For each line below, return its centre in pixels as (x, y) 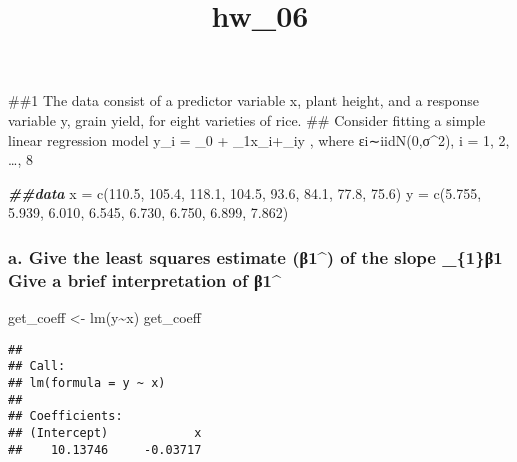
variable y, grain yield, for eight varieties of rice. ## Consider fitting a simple (247, 119)
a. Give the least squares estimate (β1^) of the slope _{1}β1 (255, 256)
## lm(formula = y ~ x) (87, 382)
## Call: (37, 366)
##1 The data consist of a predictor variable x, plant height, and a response (244, 100)
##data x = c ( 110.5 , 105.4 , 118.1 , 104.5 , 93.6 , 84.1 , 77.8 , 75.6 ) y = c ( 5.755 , (245, 192)
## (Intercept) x (105, 432)
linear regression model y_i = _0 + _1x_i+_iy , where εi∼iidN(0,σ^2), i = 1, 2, (259, 139)
